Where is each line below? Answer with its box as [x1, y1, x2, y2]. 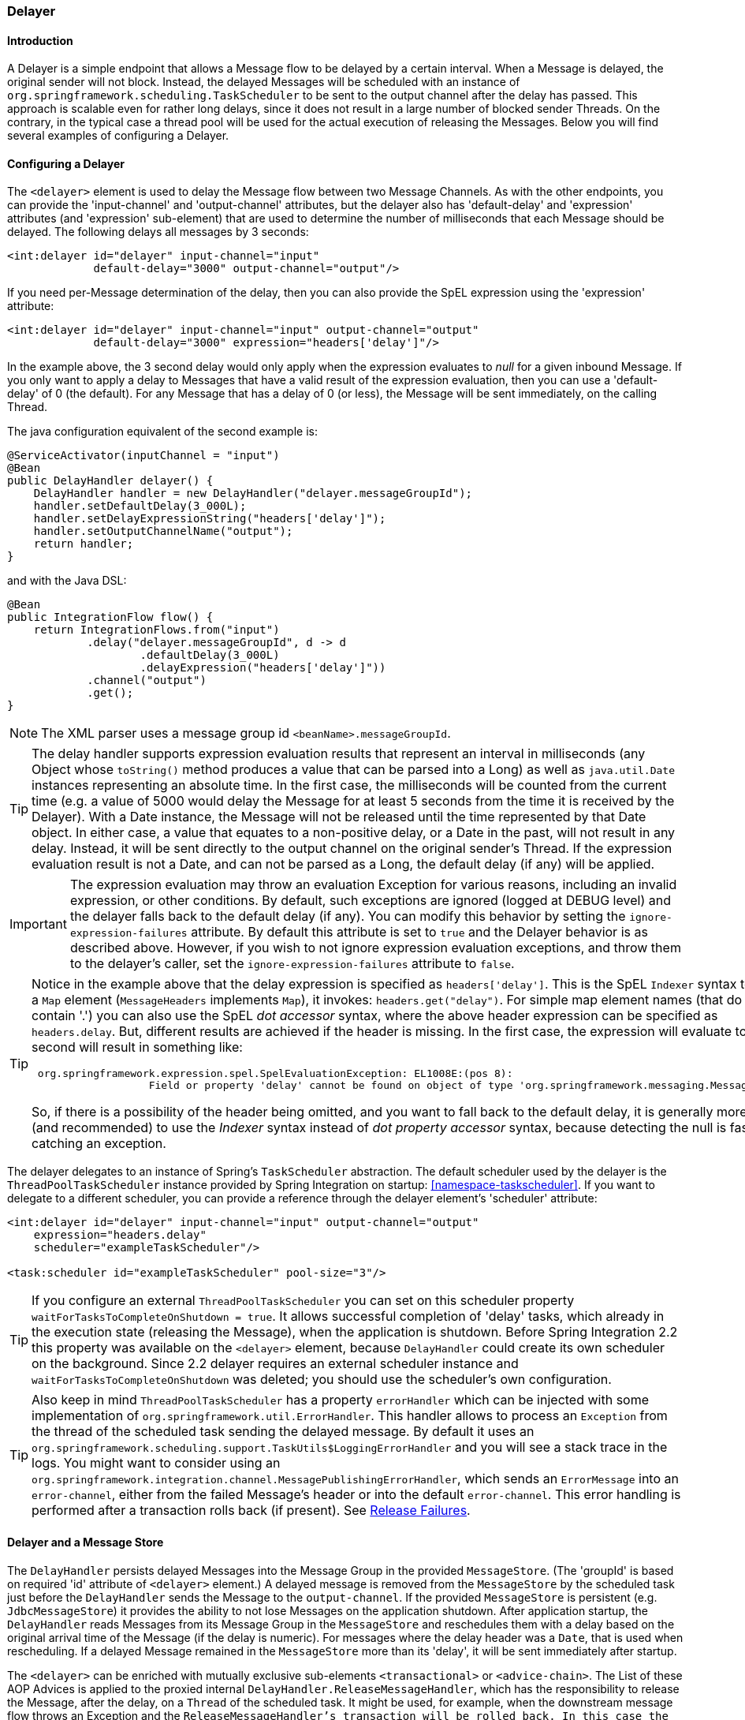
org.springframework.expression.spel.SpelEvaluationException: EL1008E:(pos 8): [37, 1068, 513, 1080]
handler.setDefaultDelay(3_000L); [33, 499, 247, 513]
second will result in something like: [32, 1039, 243, 1056]
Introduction [7, 33, 73, 47]
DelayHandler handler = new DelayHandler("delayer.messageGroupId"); [33, 487, 473, 500]
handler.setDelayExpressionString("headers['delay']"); [33, 512, 386, 525]
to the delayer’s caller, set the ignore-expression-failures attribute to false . [69, 955, 515, 972]
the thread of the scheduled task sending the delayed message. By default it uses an [32, 1423, 535, 1440]
